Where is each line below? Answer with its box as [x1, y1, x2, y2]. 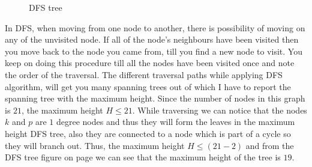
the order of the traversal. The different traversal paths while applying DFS [5, 68, 283, 80]
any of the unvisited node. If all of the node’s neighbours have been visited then [5, 33, 299, 46]
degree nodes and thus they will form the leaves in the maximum [56, 115, 295, 128]
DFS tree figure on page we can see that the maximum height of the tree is [5, 151, 281, 163]
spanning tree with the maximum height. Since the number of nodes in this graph [5, 92, 305, 105]
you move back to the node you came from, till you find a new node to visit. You [5, 44, 302, 57]
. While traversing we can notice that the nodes [132, 103, 307, 116]
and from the [245, 139, 294, 151]
